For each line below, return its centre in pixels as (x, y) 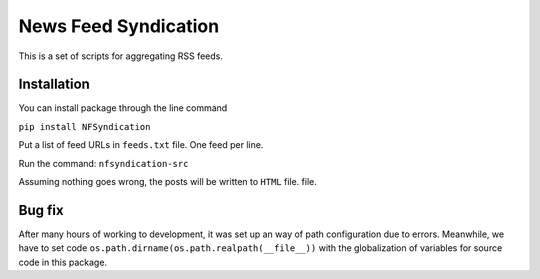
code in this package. (63, 262)
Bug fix (41, 210)
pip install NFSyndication (84, 126)
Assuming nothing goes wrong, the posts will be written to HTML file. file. (167, 182)
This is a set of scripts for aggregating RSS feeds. (121, 56)
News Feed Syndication (119, 26)
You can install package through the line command (123, 108)
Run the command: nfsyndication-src (103, 163)
